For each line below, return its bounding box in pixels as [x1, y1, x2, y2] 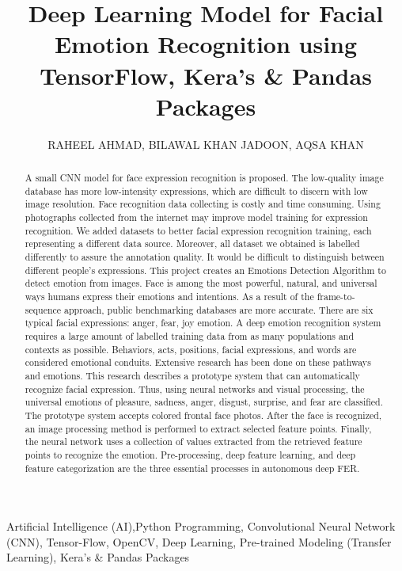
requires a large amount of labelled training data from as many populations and [25, 329, 355, 342]
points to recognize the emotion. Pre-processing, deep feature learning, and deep [25, 447, 356, 461]
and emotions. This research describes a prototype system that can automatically [25, 368, 360, 382]
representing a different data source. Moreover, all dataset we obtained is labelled [25, 237, 360, 250]
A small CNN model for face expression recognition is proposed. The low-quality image [25, 171, 384, 185]
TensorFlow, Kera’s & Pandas [40, 59, 372, 91]
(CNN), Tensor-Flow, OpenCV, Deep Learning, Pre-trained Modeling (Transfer [6, 533, 392, 550]
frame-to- [317, 289, 355, 303]
